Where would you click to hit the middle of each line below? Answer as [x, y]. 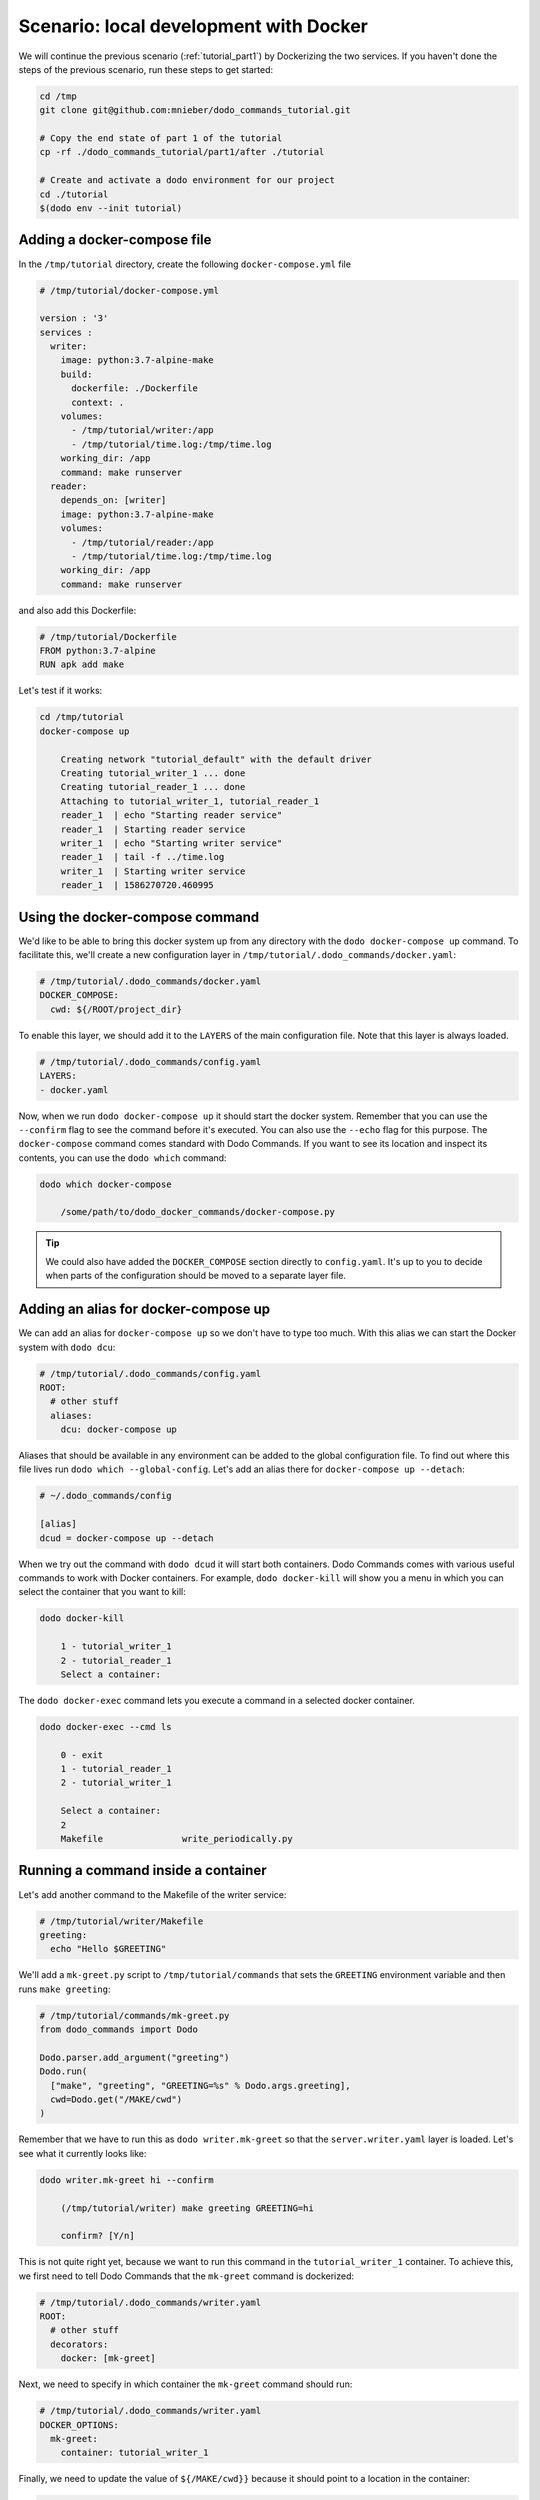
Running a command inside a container [142, 1870]
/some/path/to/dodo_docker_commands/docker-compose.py [197, 1212]
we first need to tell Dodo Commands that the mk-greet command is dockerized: [186, 2276]
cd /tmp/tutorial [82, 717]
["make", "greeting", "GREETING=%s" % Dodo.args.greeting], [200, 2085]
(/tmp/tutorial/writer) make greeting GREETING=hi [187, 2208]
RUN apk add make [82, 664]
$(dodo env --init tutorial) [111, 208]
